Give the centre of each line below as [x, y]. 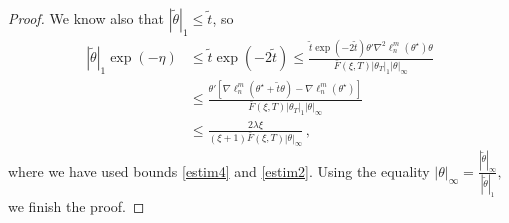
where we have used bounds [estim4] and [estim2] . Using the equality [219, 170]
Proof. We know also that [86, 18]
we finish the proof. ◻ [76, 206]
